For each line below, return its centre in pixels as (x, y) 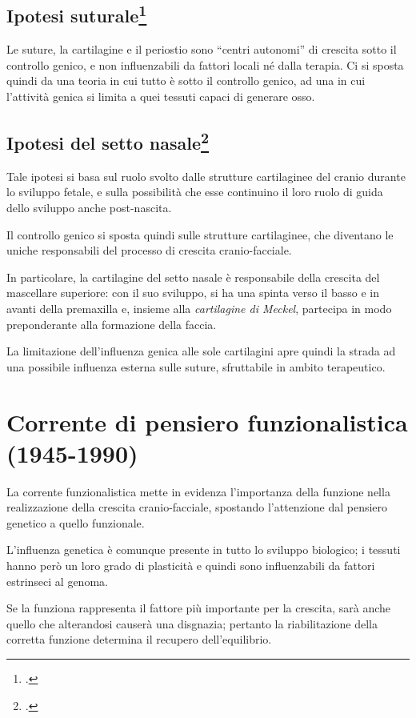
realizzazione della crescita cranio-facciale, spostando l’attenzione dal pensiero (197, 507)
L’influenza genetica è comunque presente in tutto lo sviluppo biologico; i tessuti (204, 550)
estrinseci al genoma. (57, 581)
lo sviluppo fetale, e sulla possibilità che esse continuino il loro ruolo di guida (195, 192)
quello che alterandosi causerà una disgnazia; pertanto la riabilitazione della (192, 623)
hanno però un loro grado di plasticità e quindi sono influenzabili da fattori (191, 565)
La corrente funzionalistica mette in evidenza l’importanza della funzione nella (198, 491)
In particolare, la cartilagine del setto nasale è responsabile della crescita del (193, 277)
